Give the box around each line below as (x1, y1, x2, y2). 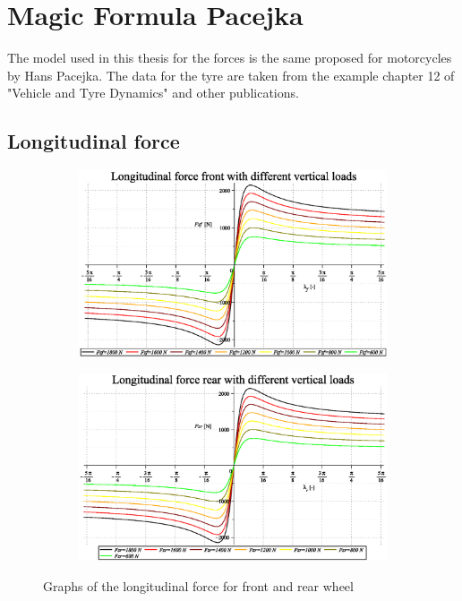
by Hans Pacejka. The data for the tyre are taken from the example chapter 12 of (7, 65, 455, 84)
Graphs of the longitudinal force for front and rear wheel (43, 576, 354, 595)
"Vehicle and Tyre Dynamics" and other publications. (7, 83, 299, 102)
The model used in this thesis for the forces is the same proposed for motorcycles (7, 48, 452, 67)
